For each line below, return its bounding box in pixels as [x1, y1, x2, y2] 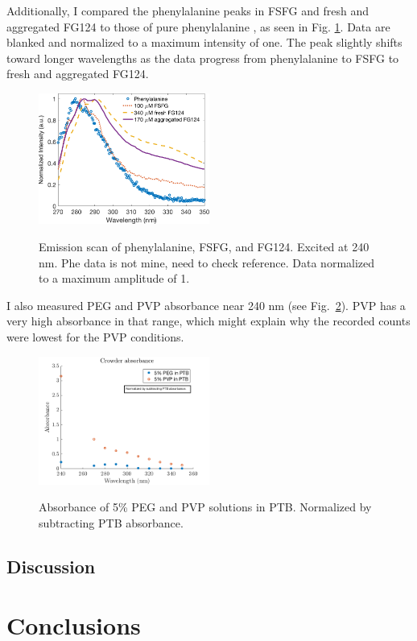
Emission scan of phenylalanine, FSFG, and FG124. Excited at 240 [39, 238, 370, 255]
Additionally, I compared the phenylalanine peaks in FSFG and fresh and [6, 2, 369, 19]
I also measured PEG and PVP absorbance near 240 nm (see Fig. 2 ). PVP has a [6, 296, 406, 313]
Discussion [6, 553, 96, 578]
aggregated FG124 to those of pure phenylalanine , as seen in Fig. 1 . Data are [6, 18, 390, 35]
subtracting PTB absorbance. [39, 514, 184, 531]
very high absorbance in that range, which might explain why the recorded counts [6, 312, 411, 329]
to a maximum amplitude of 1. [39, 270, 190, 287]
